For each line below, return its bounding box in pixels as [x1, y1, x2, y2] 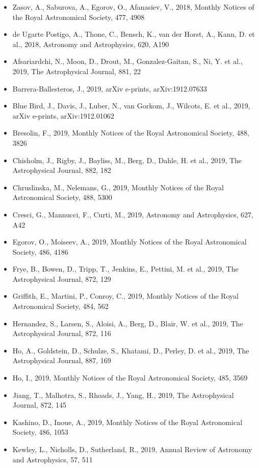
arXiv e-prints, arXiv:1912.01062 [12, 110, 114, 121]
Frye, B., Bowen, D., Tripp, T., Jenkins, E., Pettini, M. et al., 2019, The [12, 263, 239, 274]
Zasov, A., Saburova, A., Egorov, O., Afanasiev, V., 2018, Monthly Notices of [12, 2, 254, 12]
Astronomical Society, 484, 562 [12, 301, 109, 311]
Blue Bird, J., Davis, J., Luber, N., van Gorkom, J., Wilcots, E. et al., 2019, [12, 100, 250, 111]
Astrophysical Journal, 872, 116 [12, 328, 111, 339]
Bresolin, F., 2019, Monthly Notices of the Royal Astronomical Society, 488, [12, 127, 249, 138]
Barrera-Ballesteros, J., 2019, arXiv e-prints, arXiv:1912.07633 [12, 83, 207, 94]
